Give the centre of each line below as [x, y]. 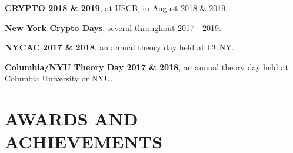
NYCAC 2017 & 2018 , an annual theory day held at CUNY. [119, 47]
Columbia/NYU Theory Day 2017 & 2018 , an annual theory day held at [146, 67]
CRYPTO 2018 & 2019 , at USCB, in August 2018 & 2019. [116, 8]
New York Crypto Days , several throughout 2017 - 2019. [113, 27]
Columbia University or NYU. [59, 78]
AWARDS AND [71, 119]
